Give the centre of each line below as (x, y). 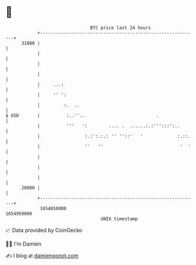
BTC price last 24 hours (120, 28)
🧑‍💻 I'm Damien (24, 244)
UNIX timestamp (119, 219)
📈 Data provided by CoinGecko (44, 230)
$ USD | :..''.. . (82, 115)
